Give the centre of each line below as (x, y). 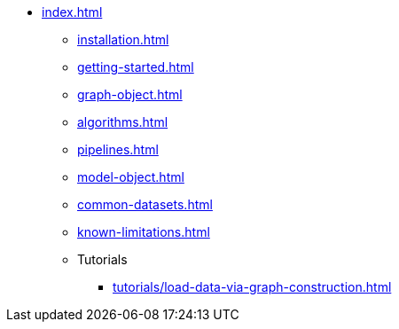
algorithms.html (123, 122)
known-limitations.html (144, 232)
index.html (72, 12)
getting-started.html (136, 67)
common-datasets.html (145, 204)
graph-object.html (130, 94)
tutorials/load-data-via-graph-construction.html (252, 287)
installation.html (123, 39)
